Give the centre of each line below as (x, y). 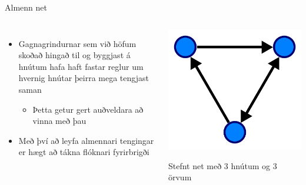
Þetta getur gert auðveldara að (88, 109)
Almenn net (26, 7)
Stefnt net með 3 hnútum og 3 (222, 165)
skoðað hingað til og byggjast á (74, 55)
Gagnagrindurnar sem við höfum (77, 43)
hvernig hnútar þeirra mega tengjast (84, 78)
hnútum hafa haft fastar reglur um (81, 66)
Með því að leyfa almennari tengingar (86, 140)
